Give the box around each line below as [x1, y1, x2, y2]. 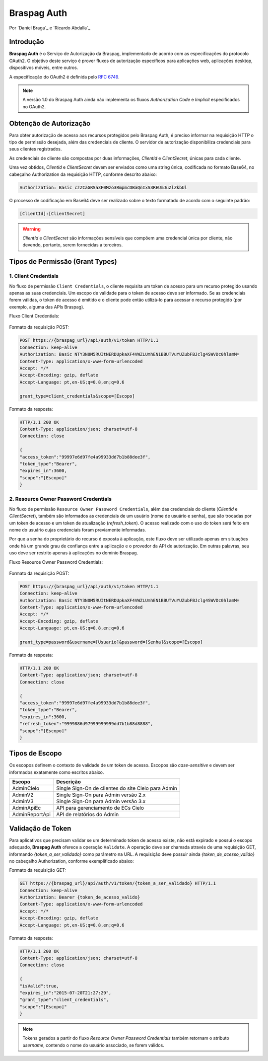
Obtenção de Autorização [9, 119, 91, 128]
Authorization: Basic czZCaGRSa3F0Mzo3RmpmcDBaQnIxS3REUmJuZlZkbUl [19, 184, 188, 190]
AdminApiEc [12, 805, 41, 812]
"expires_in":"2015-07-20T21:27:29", [19, 990, 112, 995]
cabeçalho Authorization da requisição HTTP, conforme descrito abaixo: [9, 171, 157, 177]
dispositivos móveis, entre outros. [9, 65, 78, 71]
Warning [22, 226, 41, 232]
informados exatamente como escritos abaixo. [9, 769, 104, 775]
